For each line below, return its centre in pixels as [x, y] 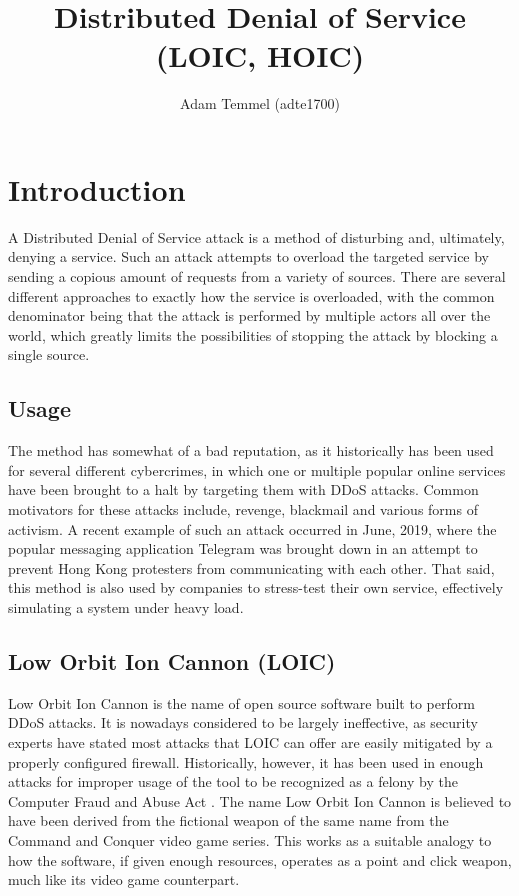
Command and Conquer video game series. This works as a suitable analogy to [250, 839]
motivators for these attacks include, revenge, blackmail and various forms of [243, 508]
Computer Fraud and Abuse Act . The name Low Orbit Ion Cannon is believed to [260, 800]
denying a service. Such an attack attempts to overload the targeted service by [249, 256]
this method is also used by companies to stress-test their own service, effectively [256, 587]
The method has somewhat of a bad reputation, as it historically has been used [251, 450]
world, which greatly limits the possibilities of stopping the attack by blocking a [253, 334]
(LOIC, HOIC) [260, 55]
